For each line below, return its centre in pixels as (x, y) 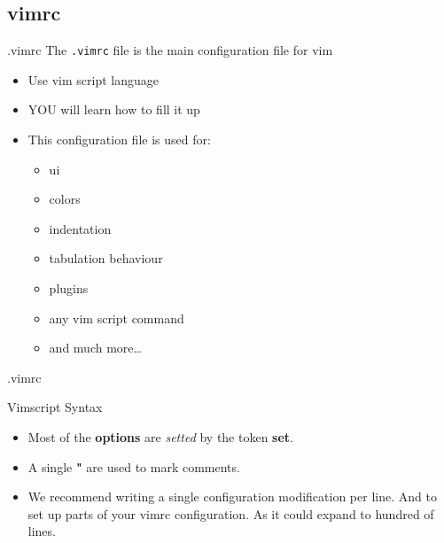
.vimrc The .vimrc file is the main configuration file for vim (170, 50)
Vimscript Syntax (55, 407)
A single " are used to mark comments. (134, 466)
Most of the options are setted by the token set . (161, 436)
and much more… (95, 348)
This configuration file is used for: (119, 140)
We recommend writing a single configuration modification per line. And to (232, 496)
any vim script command (117, 318)
